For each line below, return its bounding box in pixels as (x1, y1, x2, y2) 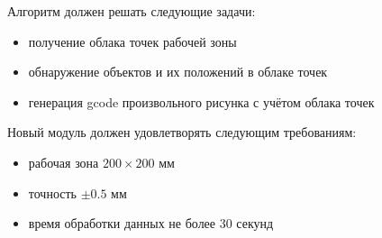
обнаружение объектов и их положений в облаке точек (28, 62, 328, 81)
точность (28, 183, 77, 202)
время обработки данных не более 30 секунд (28, 214, 274, 233)
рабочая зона (28, 152, 99, 171)
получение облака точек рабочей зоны (28, 32, 237, 50)
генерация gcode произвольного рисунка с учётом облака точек (28, 92, 375, 111)
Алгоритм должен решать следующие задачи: (7, 2, 256, 20)
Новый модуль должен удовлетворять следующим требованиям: (7, 123, 357, 142)
